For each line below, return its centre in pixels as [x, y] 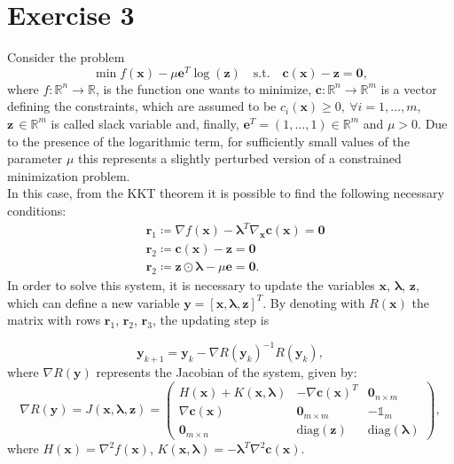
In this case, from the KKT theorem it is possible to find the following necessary [226, 193]
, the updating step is [211, 320]
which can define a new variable [94, 302]
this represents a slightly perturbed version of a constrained [240, 158]
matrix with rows [54, 320]
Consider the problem [66, 57]
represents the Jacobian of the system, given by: [227, 372]
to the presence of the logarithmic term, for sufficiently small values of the [208, 141]
